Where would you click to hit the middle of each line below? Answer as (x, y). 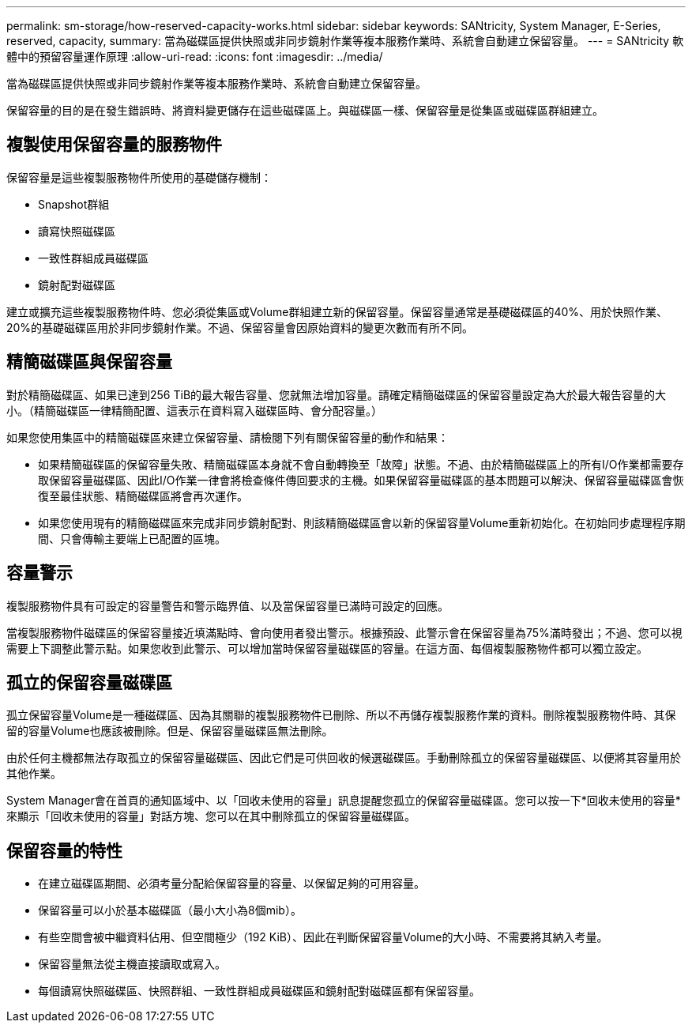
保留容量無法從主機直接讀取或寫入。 (132, 964)
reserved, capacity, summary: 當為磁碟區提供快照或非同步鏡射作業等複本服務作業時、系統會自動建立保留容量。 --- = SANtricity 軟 (345, 41)
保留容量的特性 (64, 850)
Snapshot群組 (74, 204)
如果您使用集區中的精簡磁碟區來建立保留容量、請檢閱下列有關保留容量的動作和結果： (228, 437)
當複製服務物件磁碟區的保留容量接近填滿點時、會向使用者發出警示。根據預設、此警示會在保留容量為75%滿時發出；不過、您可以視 (344, 632)
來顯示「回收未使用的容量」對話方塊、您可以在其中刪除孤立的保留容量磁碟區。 (211, 816)
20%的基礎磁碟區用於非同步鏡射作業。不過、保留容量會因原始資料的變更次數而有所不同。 (240, 327)
